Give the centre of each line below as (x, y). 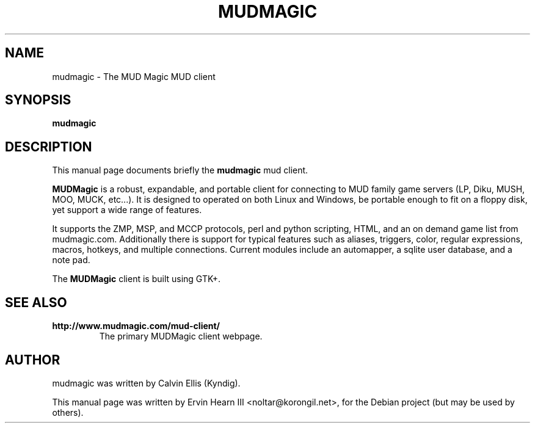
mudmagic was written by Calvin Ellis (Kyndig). (146, 383)
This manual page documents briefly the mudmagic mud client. (180, 170)
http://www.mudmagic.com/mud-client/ (136, 326)
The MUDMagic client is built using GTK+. (136, 279)
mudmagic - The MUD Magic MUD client (134, 76)
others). (68, 412)
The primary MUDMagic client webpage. (181, 336)
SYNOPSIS (38, 100)
